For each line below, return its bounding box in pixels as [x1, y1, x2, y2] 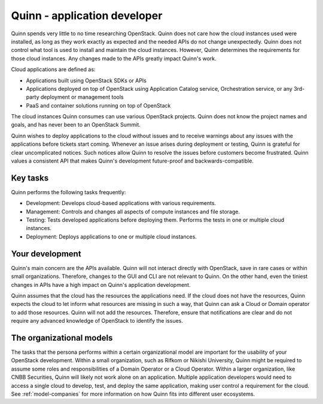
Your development [11, 249, 81, 259]
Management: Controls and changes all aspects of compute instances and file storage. [26, 208, 240, 215]
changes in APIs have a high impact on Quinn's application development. [11, 281, 191, 288]
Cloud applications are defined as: [11, 66, 96, 73]
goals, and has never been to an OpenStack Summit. [11, 121, 141, 128]
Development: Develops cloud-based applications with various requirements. [26, 200, 217, 207]
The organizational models [11, 332, 113, 343]
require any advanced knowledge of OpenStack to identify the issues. [11, 317, 184, 325]
